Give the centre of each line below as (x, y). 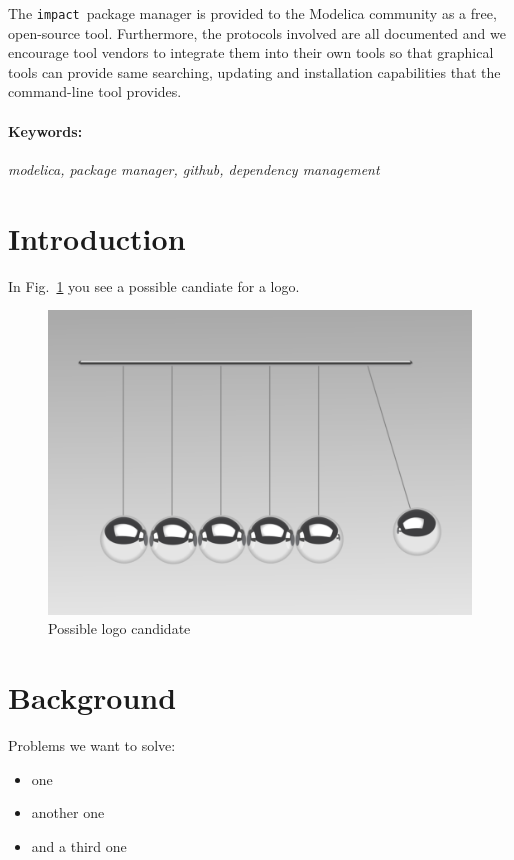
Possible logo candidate (119, 628)
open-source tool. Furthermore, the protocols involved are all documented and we (257, 32)
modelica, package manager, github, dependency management (194, 168)
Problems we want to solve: (92, 745)
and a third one (79, 845)
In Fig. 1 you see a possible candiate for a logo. (154, 285)
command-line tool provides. (95, 91)
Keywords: (45, 130)
